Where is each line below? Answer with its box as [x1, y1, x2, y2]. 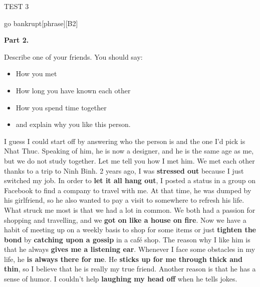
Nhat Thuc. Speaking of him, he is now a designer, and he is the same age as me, [4, 146, 254, 156]
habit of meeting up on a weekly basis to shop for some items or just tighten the [4, 224, 256, 235]
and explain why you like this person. [16, 119, 131, 129]
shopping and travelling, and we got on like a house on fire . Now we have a [4, 214, 246, 225]
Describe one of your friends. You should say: [4, 51, 143, 62]
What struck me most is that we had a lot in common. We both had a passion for [4, 204, 255, 215]
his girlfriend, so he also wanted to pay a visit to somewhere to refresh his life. [4, 195, 244, 205]
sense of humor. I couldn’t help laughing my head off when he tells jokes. [4, 273, 237, 284]
